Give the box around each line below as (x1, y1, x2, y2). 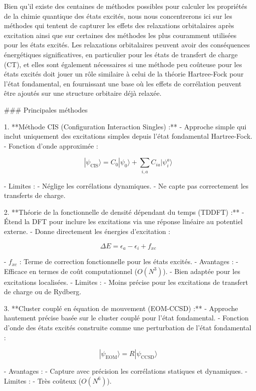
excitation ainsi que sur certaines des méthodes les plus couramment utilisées (4, 30, 237, 40)
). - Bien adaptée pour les (163, 266, 240, 276)
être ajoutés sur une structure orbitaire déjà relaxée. (4, 88, 162, 98)
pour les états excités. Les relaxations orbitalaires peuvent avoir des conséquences (4, 39, 250, 50)
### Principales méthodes (4, 104, 88, 115)
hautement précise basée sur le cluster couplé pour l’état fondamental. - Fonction (4, 313, 249, 323)
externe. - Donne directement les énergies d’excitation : (4, 226, 171, 236)
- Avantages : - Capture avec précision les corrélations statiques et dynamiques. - (4, 366, 248, 376)
